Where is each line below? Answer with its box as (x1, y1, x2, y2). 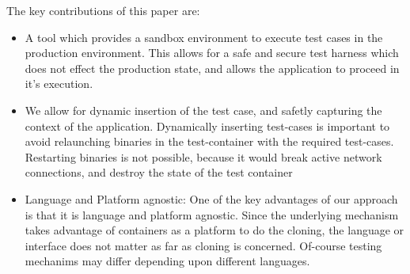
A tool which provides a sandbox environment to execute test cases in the (25, 29, 383, 45)
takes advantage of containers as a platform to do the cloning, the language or (25, 222, 404, 238)
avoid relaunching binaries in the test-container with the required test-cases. (25, 133, 394, 150)
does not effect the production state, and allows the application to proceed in (25, 59, 400, 76)
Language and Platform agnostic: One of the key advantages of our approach (25, 190, 398, 207)
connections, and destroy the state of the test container (25, 164, 293, 181)
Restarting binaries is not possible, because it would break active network (25, 148, 382, 165)
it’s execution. (25, 75, 93, 92)
